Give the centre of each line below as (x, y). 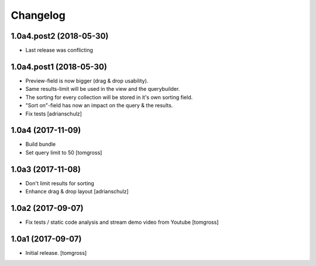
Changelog (38, 15)
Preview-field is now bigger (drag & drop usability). (87, 81)
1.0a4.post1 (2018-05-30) (59, 66)
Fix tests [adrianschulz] (54, 114)
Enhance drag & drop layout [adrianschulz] (77, 192)
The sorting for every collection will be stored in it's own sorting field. (109, 97)
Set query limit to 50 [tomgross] (64, 152)
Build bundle (40, 144)
